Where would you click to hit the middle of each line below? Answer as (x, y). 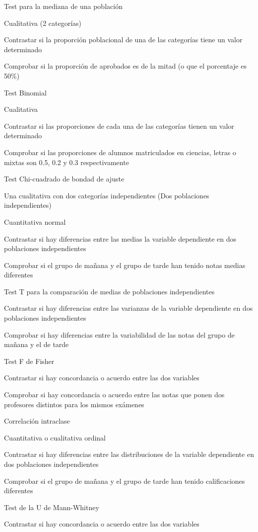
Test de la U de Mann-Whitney (52, 507)
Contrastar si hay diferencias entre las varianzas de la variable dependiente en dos (129, 308)
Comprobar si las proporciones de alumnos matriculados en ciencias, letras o (120, 152)
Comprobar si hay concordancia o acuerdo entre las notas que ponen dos (114, 395)
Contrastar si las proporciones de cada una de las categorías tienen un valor (119, 126)
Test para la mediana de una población (63, 6)
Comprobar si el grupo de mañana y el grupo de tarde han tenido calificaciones (125, 481)
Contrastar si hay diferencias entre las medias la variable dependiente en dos (120, 238)
